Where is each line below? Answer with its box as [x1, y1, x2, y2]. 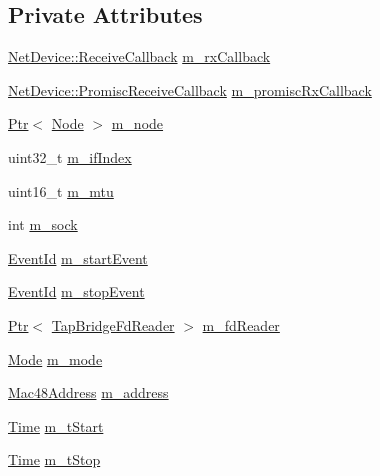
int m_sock [8, 214, 78, 235]
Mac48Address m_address [8, 382, 169, 403]
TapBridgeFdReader [51, 314, 175, 335]
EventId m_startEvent [8, 247, 148, 268]
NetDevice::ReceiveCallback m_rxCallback [8, 46, 271, 67]
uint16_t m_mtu [8, 180, 114, 201]
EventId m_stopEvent [8, 281, 145, 302]
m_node [111, 113, 164, 134]
